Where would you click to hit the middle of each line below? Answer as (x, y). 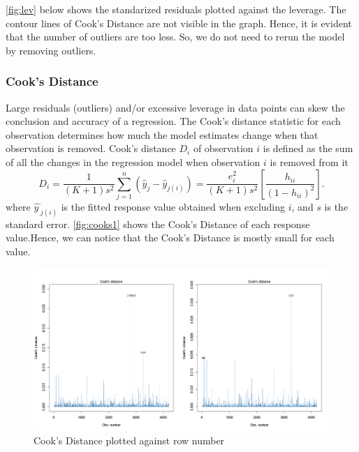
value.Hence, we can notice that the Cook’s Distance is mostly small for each (170, 238)
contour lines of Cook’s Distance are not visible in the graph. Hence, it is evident (179, 23)
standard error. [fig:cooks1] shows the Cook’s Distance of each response (158, 224)
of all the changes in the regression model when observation (133, 161)
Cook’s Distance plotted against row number (129, 440)
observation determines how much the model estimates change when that (162, 134)
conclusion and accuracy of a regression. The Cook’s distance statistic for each (173, 121)
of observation (223, 148)
